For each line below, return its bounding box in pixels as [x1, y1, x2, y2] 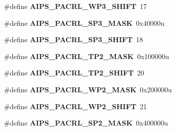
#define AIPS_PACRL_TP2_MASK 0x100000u [4, 51, 170, 61]
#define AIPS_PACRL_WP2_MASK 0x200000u [4, 84, 172, 94]
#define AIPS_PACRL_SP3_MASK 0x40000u [4, 17, 165, 28]
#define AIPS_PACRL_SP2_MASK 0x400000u [4, 118, 168, 128]
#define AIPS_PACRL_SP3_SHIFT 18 [4, 34, 143, 45]
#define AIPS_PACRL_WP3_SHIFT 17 [4, 1, 147, 11]
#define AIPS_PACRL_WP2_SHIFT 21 [4, 101, 147, 111]
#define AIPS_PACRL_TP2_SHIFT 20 [4, 67, 144, 78]
